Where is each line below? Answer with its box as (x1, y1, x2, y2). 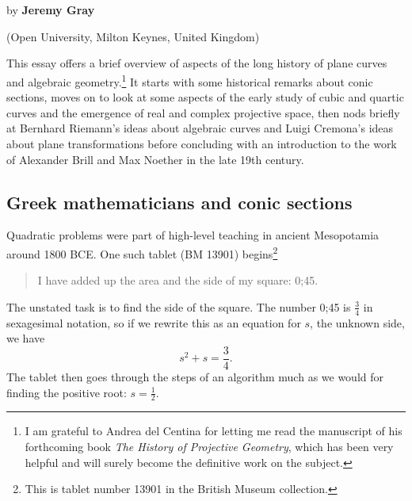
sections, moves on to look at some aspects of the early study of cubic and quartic (6, 89, 404, 105)
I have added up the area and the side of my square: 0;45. (37, 272, 319, 289)
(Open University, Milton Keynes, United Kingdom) (6, 28, 260, 44)
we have (6, 330, 45, 346)
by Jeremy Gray (6, 2, 95, 18)
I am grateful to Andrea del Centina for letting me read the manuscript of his (25, 423, 402, 439)
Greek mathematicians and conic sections (6, 189, 353, 214)
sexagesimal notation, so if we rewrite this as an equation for (6, 314, 301, 331)
